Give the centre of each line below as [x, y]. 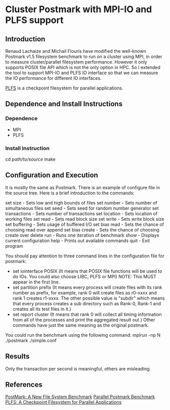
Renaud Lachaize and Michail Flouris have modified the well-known [76, 51]
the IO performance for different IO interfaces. [54, 78]
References [24, 385]
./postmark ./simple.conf [31, 340]
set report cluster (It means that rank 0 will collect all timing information [87, 314]
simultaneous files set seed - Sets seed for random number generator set [82, 208]
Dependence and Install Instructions [64, 104]
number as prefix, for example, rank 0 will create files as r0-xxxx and [84, 292]
